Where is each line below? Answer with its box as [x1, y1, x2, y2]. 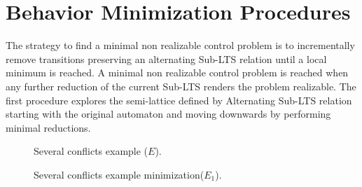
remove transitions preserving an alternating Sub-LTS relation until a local [6, 51, 327, 66]
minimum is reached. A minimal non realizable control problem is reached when [6, 65, 349, 80]
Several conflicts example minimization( [34, 167, 204, 181]
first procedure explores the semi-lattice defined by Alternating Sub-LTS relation [6, 92, 352, 107]
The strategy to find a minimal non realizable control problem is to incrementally [6, 38, 355, 53]
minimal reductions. [6, 120, 91, 134]
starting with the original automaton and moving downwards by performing [6, 106, 331, 121]
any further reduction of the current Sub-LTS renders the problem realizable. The [6, 78, 356, 93]
